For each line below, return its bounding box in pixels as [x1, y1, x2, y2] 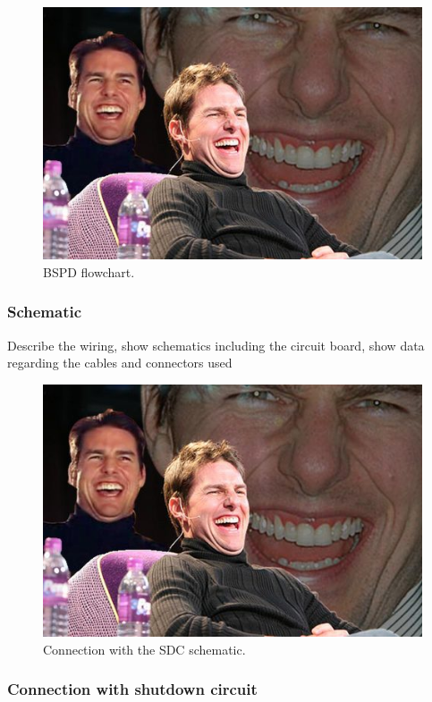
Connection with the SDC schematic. [43, 639, 246, 658]
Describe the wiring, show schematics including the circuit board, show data [7, 335, 425, 354]
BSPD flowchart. [43, 262, 135, 281]
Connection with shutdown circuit [7, 678, 258, 700]
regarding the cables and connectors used [7, 353, 233, 372]
